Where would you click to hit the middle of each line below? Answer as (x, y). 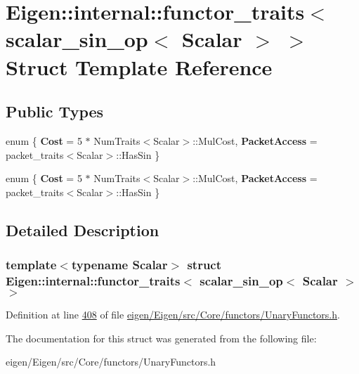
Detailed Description (83, 230)
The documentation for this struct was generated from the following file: (161, 338)
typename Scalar (119, 265)
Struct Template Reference (139, 66)
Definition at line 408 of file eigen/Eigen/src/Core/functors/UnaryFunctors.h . (173, 315)
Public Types (55, 111)
